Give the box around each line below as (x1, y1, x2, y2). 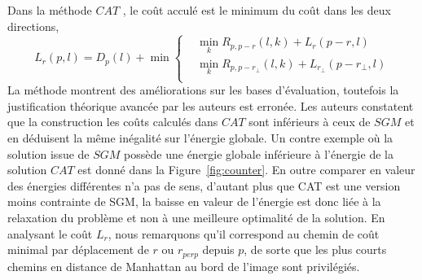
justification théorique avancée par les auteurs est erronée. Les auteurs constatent (7, 97, 414, 114)
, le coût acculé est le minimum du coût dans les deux (122, 2, 391, 18)
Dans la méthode (7, 2, 92, 18)
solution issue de (7, 145, 90, 162)
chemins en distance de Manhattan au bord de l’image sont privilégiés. (7, 257, 360, 274)
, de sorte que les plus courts (244, 241, 387, 258)
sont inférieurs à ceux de (248, 113, 371, 130)
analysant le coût (7, 225, 93, 242)
